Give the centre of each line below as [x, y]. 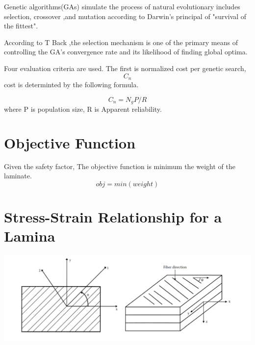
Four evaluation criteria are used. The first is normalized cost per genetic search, [125, 68]
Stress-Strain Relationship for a [113, 217]
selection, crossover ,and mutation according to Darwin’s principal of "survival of [125, 16]
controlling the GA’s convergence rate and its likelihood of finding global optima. [126, 52]
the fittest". [21, 26]
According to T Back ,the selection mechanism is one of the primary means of [121, 42]
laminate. [18, 176]
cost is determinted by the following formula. [71, 85]
